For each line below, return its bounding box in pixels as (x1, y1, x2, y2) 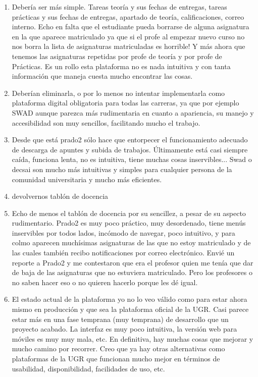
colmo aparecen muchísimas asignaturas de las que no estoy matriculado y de (12, 237, 251, 248)
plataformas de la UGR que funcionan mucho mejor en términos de (12, 353, 220, 363)
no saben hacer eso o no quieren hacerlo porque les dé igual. (12, 277, 198, 287)
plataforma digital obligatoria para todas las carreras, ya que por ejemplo (12, 97, 239, 108)
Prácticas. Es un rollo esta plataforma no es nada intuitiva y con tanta (12, 61, 231, 71)
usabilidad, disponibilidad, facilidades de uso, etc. (12, 363, 165, 373)
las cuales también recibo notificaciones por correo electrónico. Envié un (12, 247, 235, 258)
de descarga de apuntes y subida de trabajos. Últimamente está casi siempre (12, 144, 248, 154)
